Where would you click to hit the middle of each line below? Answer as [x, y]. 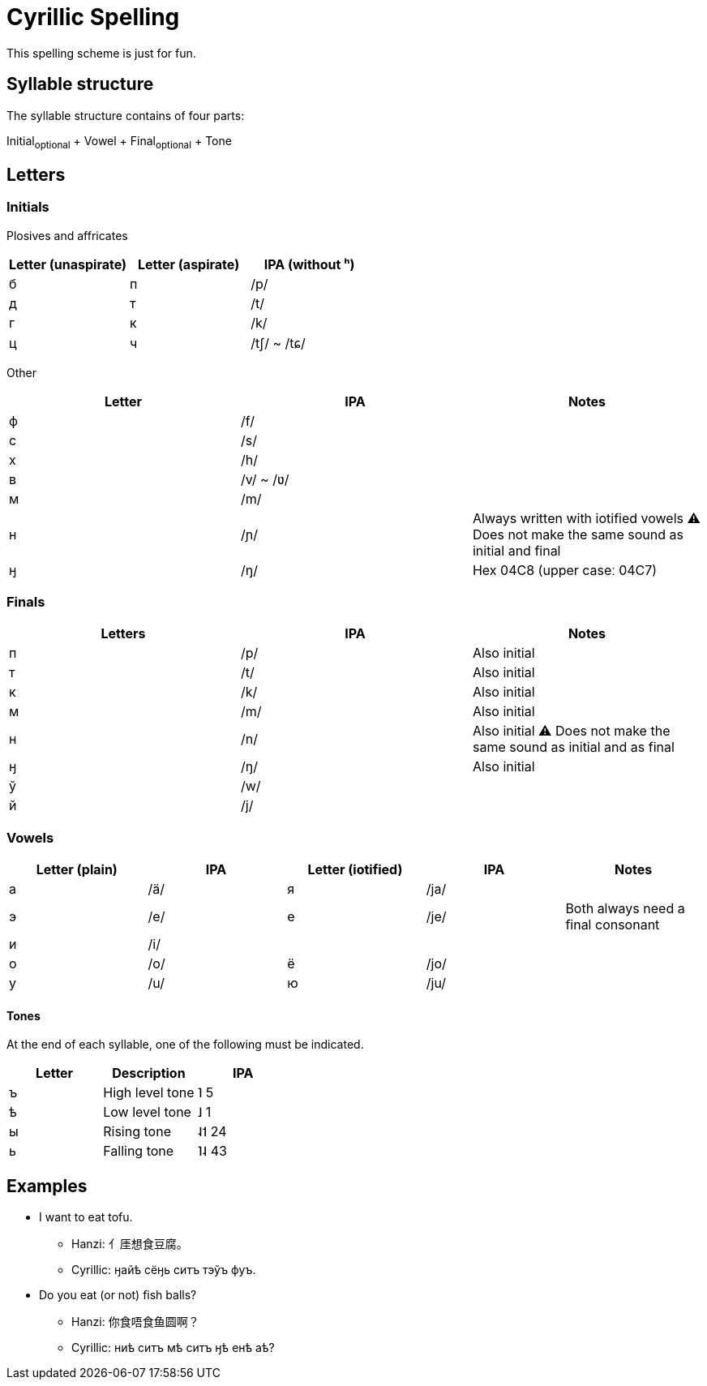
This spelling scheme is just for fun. [101, 53]
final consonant [613, 925]
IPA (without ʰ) [309, 264]
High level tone [149, 1093]
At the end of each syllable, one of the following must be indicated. [185, 1045]
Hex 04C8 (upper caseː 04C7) [565, 570]
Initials [28, 207]
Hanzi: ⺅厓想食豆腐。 [130, 1244]
